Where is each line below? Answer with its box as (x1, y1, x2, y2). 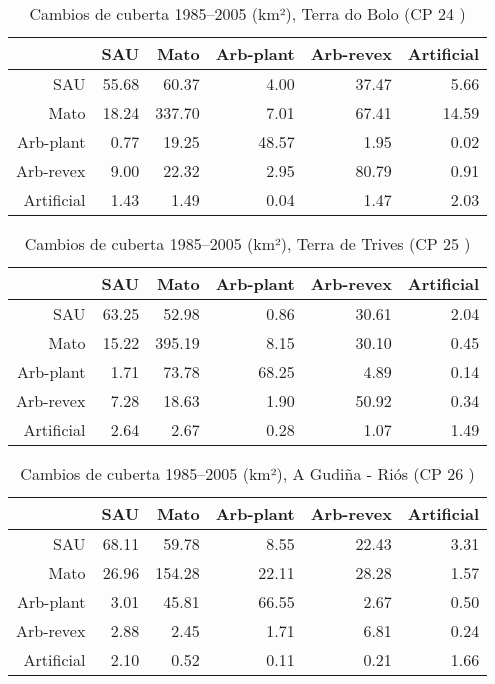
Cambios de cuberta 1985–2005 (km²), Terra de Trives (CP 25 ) (24, 232, 471, 255)
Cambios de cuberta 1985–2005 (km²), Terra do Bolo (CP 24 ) (29, 2, 466, 25)
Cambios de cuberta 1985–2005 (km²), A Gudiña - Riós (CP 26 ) (20, 462, 475, 485)
